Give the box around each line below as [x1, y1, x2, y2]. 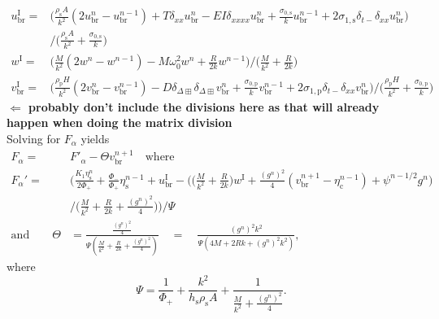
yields [80, 129, 110, 146]
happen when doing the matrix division [7, 114, 233, 131]
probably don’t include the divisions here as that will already [28, 98, 380, 115]
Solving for [7, 129, 61, 146]
